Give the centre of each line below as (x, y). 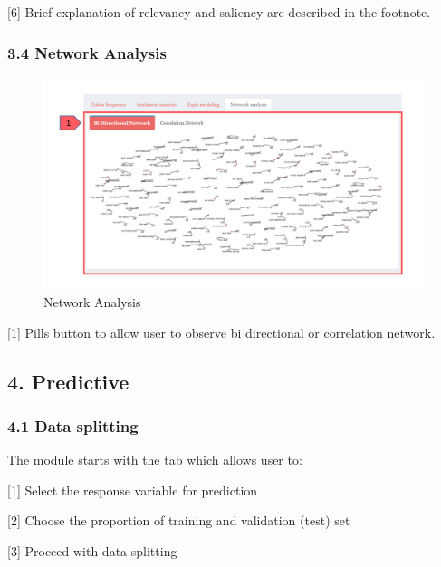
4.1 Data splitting (73, 425)
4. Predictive (68, 381)
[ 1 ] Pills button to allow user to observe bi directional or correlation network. (221, 332)
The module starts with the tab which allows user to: (155, 460)
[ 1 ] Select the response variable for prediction (133, 490)
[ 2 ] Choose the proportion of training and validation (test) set (179, 520)
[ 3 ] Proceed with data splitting (92, 550)
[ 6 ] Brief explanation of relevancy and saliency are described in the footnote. (219, 12)
